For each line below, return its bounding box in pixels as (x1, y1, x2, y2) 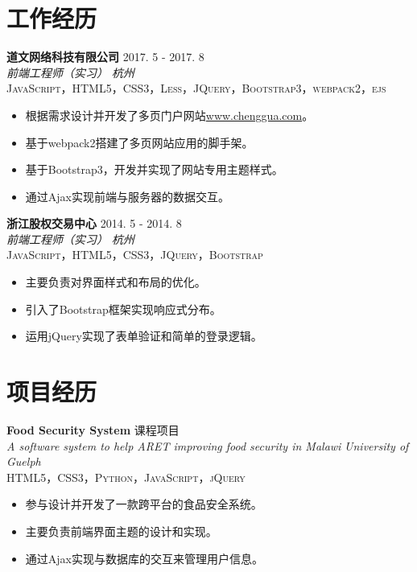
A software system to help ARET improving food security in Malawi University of (6, 437, 409, 454)
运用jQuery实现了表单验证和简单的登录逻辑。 (25, 327, 262, 344)
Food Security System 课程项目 (6, 421, 180, 438)
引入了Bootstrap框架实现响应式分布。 (25, 300, 221, 317)
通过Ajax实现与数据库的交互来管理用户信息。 (25, 549, 263, 566)
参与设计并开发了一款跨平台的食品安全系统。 (25, 496, 262, 512)
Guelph (6, 453, 41, 470)
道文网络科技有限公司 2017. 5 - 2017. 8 (6, 48, 204, 65)
